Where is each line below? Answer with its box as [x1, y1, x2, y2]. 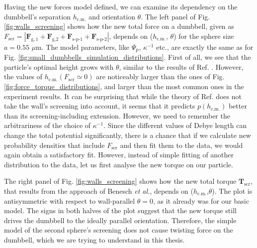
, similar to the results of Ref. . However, [119, 61, 244, 72]
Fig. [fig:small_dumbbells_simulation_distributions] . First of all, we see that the [4, 52, 251, 62]
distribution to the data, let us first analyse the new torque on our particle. [4, 159, 233, 169]
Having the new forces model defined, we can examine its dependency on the [4, 1, 238, 11]
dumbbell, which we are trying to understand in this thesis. [4, 234, 185, 245]
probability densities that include [4, 139, 105, 150]
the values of [4, 71, 43, 82]
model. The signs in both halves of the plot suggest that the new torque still [4, 205, 237, 216]
